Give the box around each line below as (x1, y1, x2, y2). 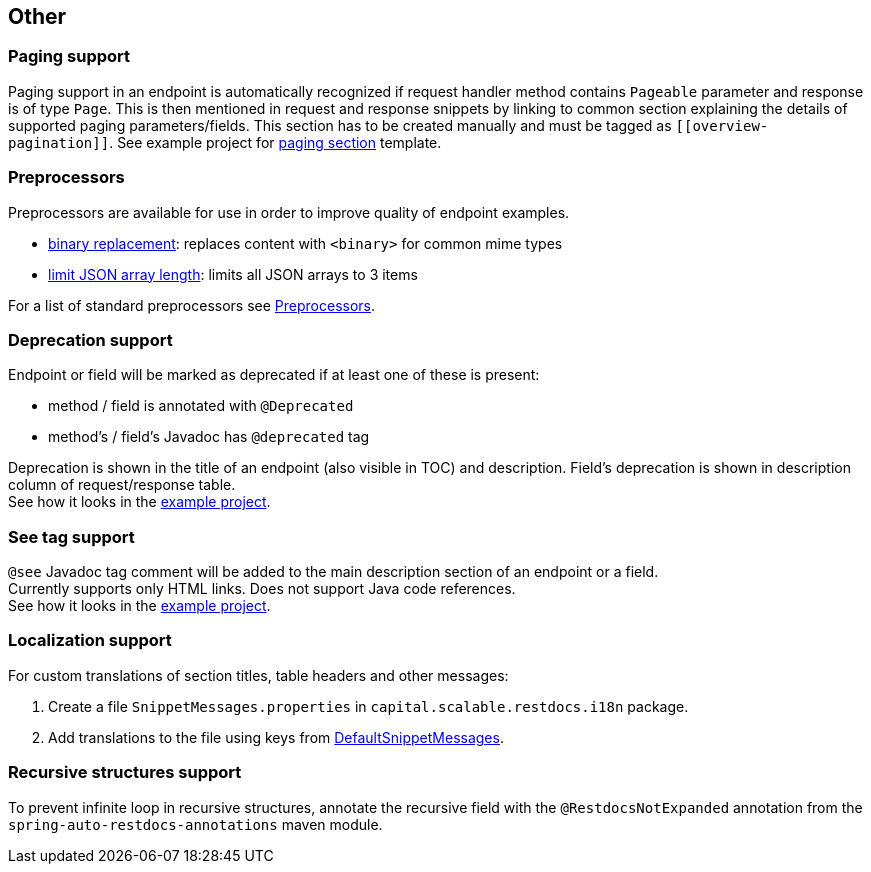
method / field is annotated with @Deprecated (48, 397, 354, 415)
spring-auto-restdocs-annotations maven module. (8, 815, 383, 833)
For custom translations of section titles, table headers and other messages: (8, 666, 509, 684)
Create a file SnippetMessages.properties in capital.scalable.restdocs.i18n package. (48, 697, 689, 715)
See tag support (8, 526, 135, 547)
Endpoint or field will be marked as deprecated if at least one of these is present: (8, 366, 540, 384)
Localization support (8, 630, 172, 651)
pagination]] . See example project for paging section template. (8, 133, 442, 151)
